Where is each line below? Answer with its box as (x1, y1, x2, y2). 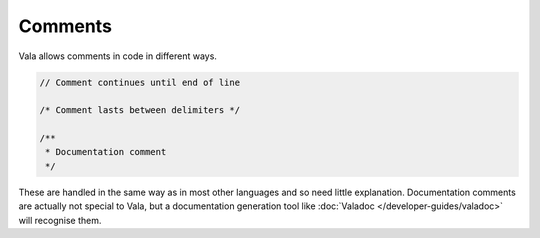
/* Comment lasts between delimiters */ (39, 105, 240, 116)
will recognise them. (18, 214, 102, 226)
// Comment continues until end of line (39, 76, 240, 88)
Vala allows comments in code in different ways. (18, 50, 217, 62)
